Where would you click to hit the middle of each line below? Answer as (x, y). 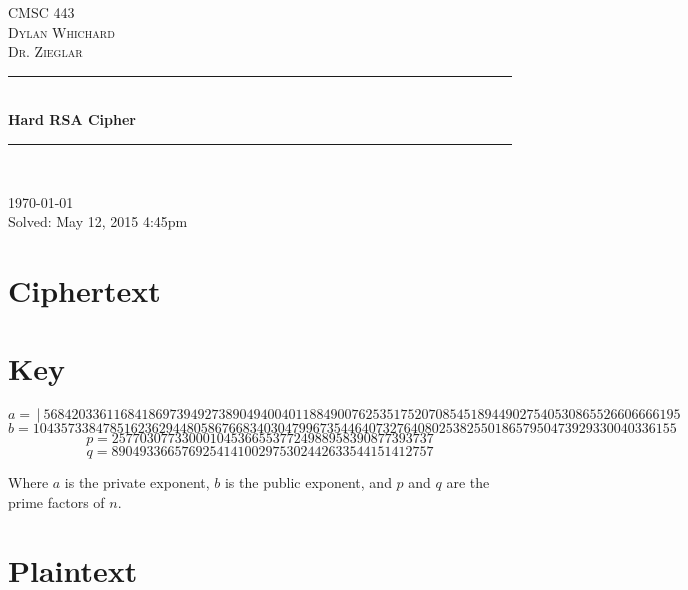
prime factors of (56, 501)
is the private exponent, (137, 482)
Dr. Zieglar (45, 51)
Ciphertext (84, 289)
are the (468, 482)
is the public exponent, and (308, 482)
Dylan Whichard (61, 31)
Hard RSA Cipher (72, 119)
